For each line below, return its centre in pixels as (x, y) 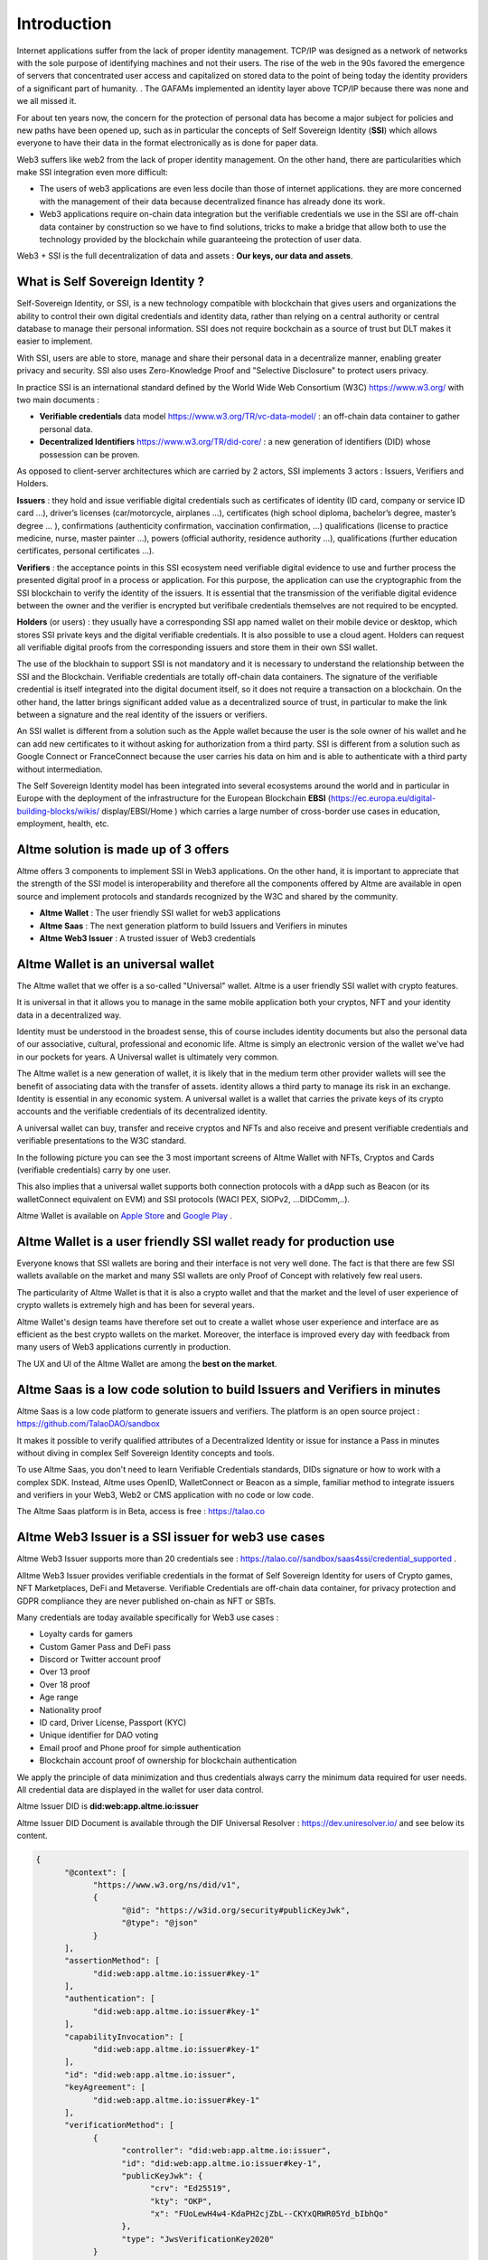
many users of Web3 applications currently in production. (124, 1347)
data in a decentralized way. (69, 1015)
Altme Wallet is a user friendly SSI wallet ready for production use (206, 1242)
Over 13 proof (65, 1671)
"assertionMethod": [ (112, 1961)
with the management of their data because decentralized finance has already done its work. (212, 201)
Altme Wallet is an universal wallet (116, 964)
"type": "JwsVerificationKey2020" (198, 2239)
